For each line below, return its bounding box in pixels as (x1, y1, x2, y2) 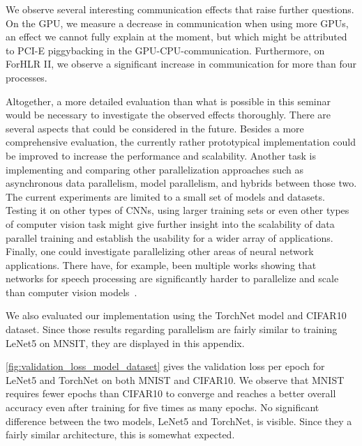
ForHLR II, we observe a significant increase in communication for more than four (6, 56, 357, 71)
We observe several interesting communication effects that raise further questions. (6, 2, 354, 16)
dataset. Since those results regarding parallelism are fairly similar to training (6, 322, 338, 337)
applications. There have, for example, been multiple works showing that (6, 257, 317, 272)
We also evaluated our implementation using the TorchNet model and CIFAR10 (6, 308, 347, 323)
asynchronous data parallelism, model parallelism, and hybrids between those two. (6, 176, 357, 190)
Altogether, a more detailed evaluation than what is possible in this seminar (6, 93, 331, 108)
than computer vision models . (6, 284, 137, 299)
